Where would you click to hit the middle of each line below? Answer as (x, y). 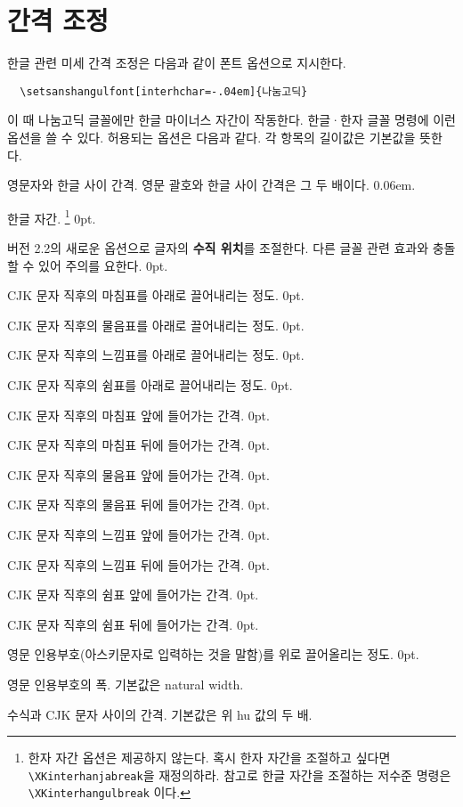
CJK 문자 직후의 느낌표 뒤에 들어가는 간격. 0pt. (138, 564)
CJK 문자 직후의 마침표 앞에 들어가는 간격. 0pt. (138, 415)
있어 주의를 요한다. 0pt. (103, 265)
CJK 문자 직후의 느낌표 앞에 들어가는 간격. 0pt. (138, 534)
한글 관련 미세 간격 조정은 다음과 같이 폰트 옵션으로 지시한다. (177, 63)
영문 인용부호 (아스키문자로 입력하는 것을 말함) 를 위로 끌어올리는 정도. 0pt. (213, 654)
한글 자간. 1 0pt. (52, 216)
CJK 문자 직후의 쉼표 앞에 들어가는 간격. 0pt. (133, 595)
